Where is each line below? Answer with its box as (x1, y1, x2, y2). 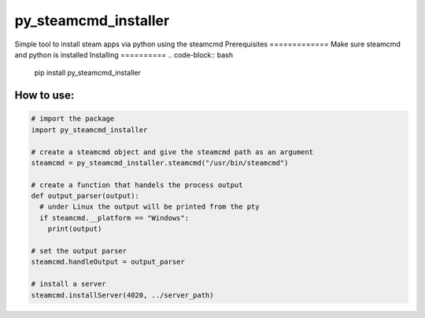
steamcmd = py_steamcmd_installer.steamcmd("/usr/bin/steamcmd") (31, 158, 289, 167)
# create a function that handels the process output (31, 180, 243, 189)
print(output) (47, 224, 102, 234)
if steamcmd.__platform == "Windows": (39, 213, 189, 222)
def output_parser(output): (31, 191, 139, 201)
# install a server (31, 279, 106, 289)
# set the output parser (31, 246, 128, 256)
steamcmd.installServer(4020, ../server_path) (31, 290, 214, 299)
